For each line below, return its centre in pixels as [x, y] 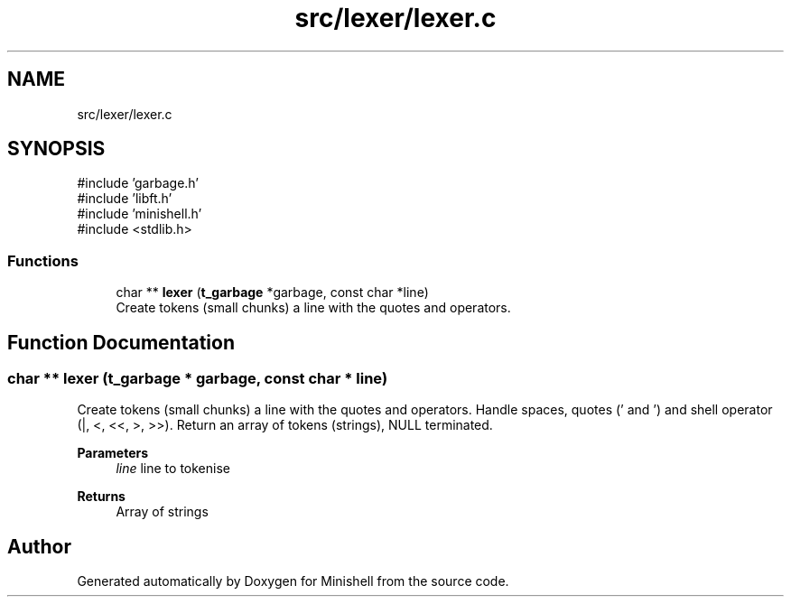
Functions [43, 260]
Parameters [113, 453]
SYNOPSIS [56, 149]
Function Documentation [121, 342]
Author [39, 546]
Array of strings [162, 512]
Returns [101, 497]
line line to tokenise [173, 469]
